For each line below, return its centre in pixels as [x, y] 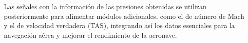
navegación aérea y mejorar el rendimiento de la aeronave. [91, 35]
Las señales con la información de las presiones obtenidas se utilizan [105, 6]
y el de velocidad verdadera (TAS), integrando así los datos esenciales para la [119, 25]
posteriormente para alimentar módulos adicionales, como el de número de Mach [124, 16]
